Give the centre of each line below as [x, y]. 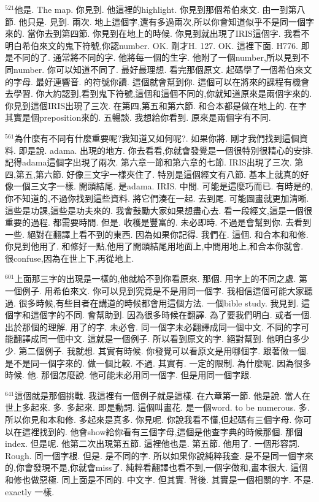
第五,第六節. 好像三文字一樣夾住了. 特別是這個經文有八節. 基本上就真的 [158, 174]
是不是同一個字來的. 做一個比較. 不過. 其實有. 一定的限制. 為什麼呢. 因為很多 [158, 363]
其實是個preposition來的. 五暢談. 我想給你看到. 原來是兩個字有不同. [138, 117]
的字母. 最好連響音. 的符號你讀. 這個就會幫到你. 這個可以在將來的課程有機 [153, 81]
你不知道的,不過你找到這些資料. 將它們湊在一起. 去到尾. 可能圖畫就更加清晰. [157, 198]
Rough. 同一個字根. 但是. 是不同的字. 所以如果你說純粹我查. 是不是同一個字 [155, 455]
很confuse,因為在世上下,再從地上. [70, 258]
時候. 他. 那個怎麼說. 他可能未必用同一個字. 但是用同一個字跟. [129, 375]
